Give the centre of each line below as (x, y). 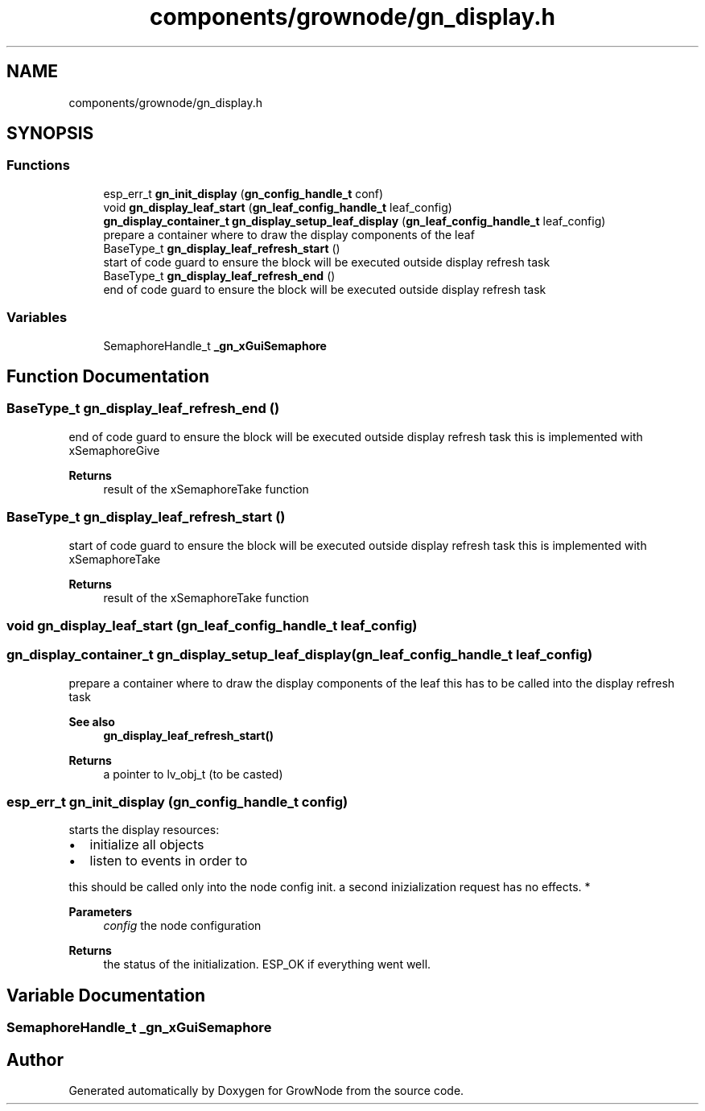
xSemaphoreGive (114, 450)
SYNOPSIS (50, 134)
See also (92, 721)
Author (35, 1059)
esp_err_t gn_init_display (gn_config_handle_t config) (177, 802)
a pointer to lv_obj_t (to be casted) (193, 774)
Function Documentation (108, 376)
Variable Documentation (106, 995)
